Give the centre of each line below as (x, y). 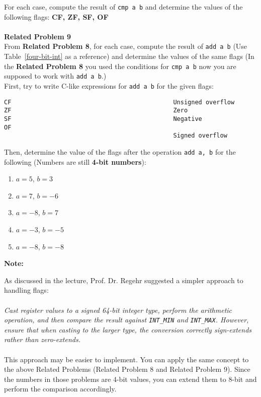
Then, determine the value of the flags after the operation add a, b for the (120, 151)
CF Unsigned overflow (119, 102)
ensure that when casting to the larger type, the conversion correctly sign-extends (128, 329)
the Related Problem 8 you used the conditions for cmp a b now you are (120, 66)
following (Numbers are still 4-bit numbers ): (75, 161)
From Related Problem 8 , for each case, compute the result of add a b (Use (126, 46)
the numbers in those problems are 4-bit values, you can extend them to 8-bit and (130, 379)
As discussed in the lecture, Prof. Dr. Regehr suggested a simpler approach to (124, 280)
